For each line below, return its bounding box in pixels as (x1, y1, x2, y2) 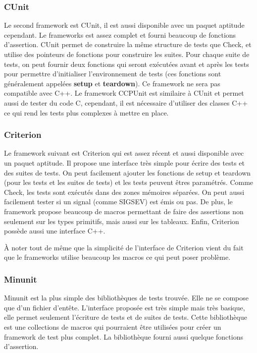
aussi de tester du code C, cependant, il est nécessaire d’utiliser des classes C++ (4, 97, 248, 108)
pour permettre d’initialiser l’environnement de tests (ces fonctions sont (4, 68, 221, 79)
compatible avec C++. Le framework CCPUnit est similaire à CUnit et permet (4, 88, 244, 98)
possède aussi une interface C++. (4, 226, 105, 236)
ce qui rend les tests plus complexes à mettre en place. (4, 107, 169, 118)
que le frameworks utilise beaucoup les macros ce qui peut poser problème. (4, 252, 231, 262)
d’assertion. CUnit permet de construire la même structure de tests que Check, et (4, 39, 252, 50)
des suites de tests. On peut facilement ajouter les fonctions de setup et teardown (4, 167, 251, 177)
